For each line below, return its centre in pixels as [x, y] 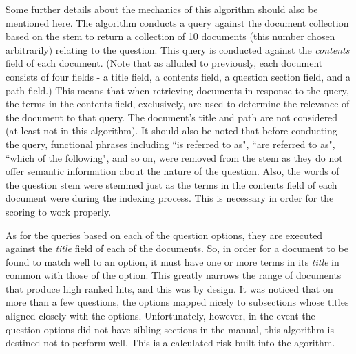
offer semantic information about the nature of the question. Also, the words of [172, 171]
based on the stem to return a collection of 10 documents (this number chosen [170, 36]
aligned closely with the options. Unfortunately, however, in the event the [160, 316]
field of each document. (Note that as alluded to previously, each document [164, 63]
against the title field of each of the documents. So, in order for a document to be [177, 248]
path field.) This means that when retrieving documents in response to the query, [177, 90]
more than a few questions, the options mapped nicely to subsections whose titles [177, 302]
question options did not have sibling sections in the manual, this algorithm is [170, 329]
